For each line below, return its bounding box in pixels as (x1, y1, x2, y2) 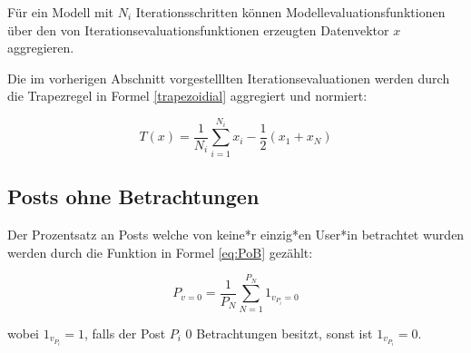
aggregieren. (7, 38, 74, 57)
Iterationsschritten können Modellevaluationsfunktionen (135, 3, 446, 21)
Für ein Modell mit (7, 3, 114, 21)
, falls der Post (84, 323, 166, 342)
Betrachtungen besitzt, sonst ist (196, 323, 373, 342)
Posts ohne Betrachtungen (7, 182, 260, 211)
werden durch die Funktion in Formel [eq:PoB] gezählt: (7, 242, 313, 261)
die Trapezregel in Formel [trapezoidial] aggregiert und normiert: (7, 86, 368, 105)
